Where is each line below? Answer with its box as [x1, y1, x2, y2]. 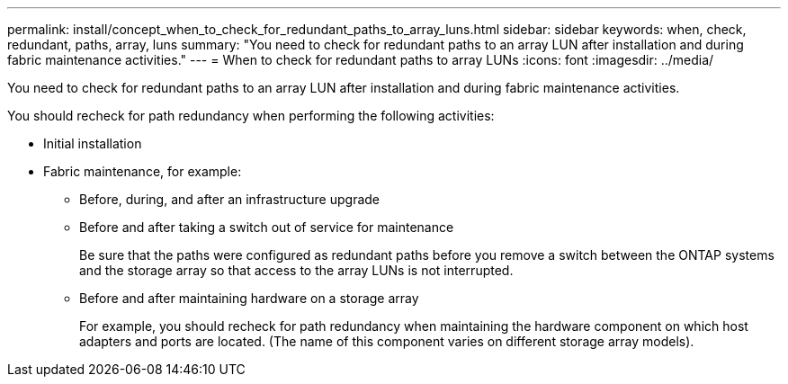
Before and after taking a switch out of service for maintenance [79, 219, 454, 235]
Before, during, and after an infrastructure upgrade [79, 192, 381, 207]
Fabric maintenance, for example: [43, 164, 242, 179]
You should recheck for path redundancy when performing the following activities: [7, 108, 495, 123]
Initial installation [43, 136, 142, 151]
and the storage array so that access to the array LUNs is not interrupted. [79, 263, 514, 278]
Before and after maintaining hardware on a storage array [79, 290, 419, 306]
